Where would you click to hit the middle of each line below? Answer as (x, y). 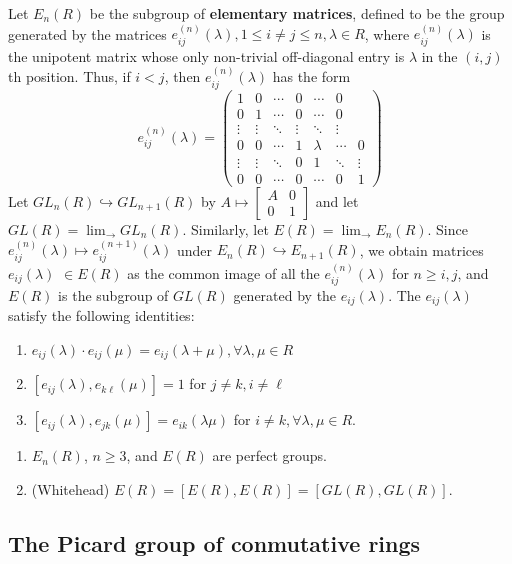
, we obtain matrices (421, 249)
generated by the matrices (87, 33)
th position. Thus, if (69, 76)
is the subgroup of (113, 294)
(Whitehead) (70, 489)
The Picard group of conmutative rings (214, 543)
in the (439, 55)
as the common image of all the (223, 272)
